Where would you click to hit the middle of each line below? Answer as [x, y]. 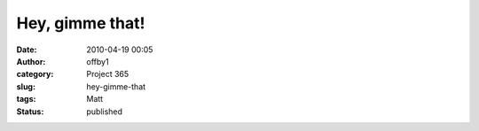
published [105, 112]
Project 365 [108, 74]
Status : [30, 112]
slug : [26, 86]
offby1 [98, 61]
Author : [31, 61]
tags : [26, 99]
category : [35, 74]
